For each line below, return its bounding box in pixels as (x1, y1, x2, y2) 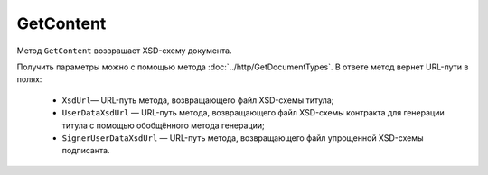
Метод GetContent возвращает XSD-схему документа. (16, 45, 232, 56)
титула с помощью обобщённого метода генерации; (61, 120, 266, 131)
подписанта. (61, 145, 110, 156)
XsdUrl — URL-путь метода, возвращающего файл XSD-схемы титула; (61, 95, 334, 106)
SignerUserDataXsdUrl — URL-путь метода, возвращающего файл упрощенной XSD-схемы (61, 132, 424, 143)
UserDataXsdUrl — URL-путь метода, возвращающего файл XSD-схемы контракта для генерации (61, 107, 445, 118)
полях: (16, 74, 42, 85)
